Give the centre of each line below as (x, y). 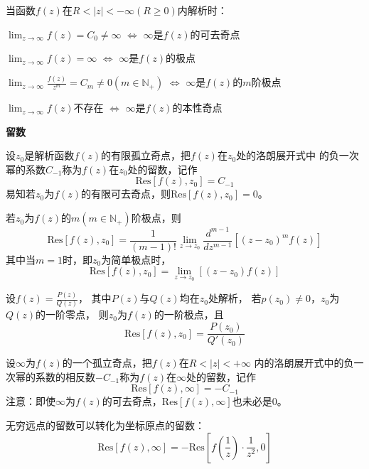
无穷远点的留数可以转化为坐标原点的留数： (105, 425)
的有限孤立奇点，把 (146, 155)
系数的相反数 (65, 376)
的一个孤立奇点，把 (107, 363)
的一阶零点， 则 (72, 314)
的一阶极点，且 (189, 314)
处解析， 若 (235, 298)
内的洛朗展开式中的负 (304, 363)
